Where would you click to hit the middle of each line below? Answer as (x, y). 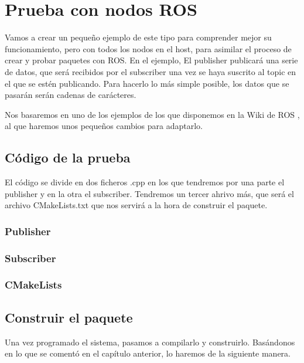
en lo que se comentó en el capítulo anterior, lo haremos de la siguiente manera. (148, 353)
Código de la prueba (68, 157)
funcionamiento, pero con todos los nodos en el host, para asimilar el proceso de (148, 48)
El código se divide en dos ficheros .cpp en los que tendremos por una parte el (145, 182)
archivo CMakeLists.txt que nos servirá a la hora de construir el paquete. (136, 205)
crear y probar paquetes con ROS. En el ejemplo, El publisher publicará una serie (151, 60)
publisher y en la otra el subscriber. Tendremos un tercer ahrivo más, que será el (149, 193)
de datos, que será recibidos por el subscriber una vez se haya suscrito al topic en (151, 71)
